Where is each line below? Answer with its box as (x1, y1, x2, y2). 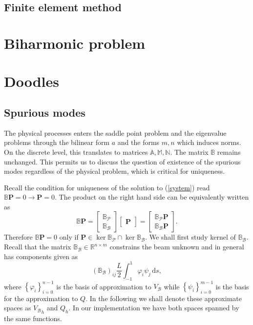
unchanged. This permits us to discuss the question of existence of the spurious (4, 156, 241, 166)
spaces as (4, 303, 31, 313)
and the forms (117, 137, 160, 147)
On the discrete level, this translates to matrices (4, 146, 148, 157)
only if (59, 232, 79, 242)
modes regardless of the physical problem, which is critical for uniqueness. (4, 166, 225, 176)
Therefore (4, 232, 33, 242)
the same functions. (4, 313, 62, 323)
